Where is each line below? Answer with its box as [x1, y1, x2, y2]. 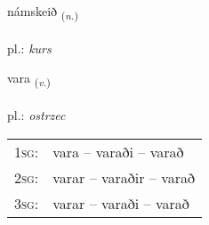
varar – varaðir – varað [52, 166, 195, 188]
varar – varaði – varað [52, 192, 189, 213]
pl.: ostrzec [7, 106, 66, 125]
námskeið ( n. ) [7, 2, 78, 22]
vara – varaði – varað [52, 141, 184, 162]
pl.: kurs [7, 38, 52, 57]
